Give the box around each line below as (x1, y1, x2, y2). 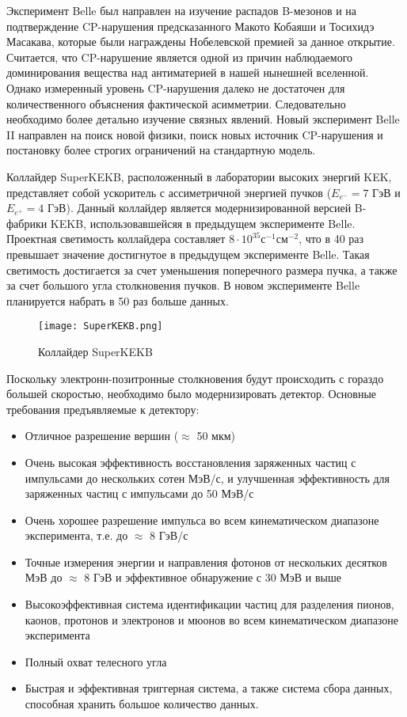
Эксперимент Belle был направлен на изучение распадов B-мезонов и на (6, 2, 357, 18)
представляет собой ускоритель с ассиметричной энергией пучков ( (6, 184, 332, 200)
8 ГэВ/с (150, 527, 188, 544)
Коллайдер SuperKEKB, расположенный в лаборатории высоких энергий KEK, (6, 168, 392, 184)
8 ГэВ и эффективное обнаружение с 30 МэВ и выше (84, 569, 341, 586)
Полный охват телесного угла (25, 653, 167, 670)
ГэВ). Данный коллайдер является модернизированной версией (48, 199, 352, 216)
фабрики (6, 214, 48, 231)
